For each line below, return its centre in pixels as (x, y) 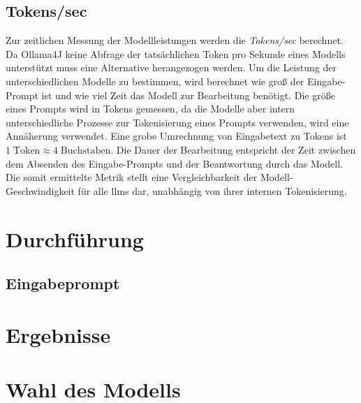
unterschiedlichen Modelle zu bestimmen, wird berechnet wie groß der (155, 81)
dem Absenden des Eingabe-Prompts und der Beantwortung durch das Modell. (174, 163)
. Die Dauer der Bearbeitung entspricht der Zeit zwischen (233, 149)
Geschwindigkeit (40, 190)
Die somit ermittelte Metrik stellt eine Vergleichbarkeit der (132, 177)
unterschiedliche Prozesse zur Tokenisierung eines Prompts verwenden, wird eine (177, 122)
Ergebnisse (58, 334)
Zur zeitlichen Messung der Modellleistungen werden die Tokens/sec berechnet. (175, 40)
